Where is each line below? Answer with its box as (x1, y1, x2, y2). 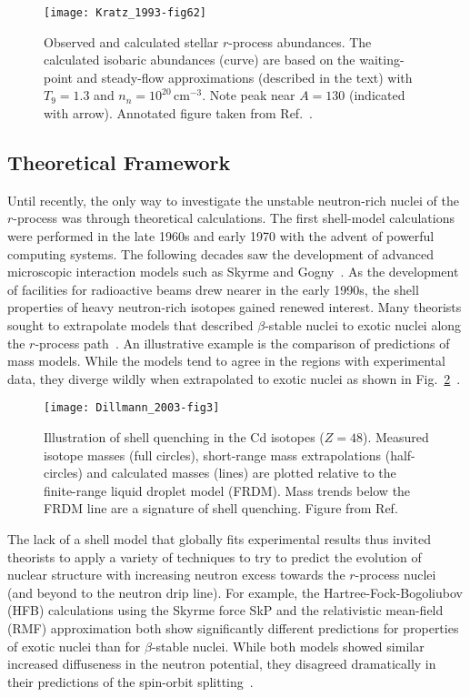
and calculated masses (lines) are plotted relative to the (86, 463, 396, 482)
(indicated (348, 86, 405, 105)
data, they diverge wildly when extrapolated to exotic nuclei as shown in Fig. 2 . (7, 369, 461, 388)
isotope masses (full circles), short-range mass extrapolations (44, 445, 382, 464)
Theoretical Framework (7, 148, 231, 177)
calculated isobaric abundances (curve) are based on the (44, 50, 355, 69)
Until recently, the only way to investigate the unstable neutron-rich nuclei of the (7, 190, 459, 209)
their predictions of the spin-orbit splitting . (7, 672, 254, 691)
